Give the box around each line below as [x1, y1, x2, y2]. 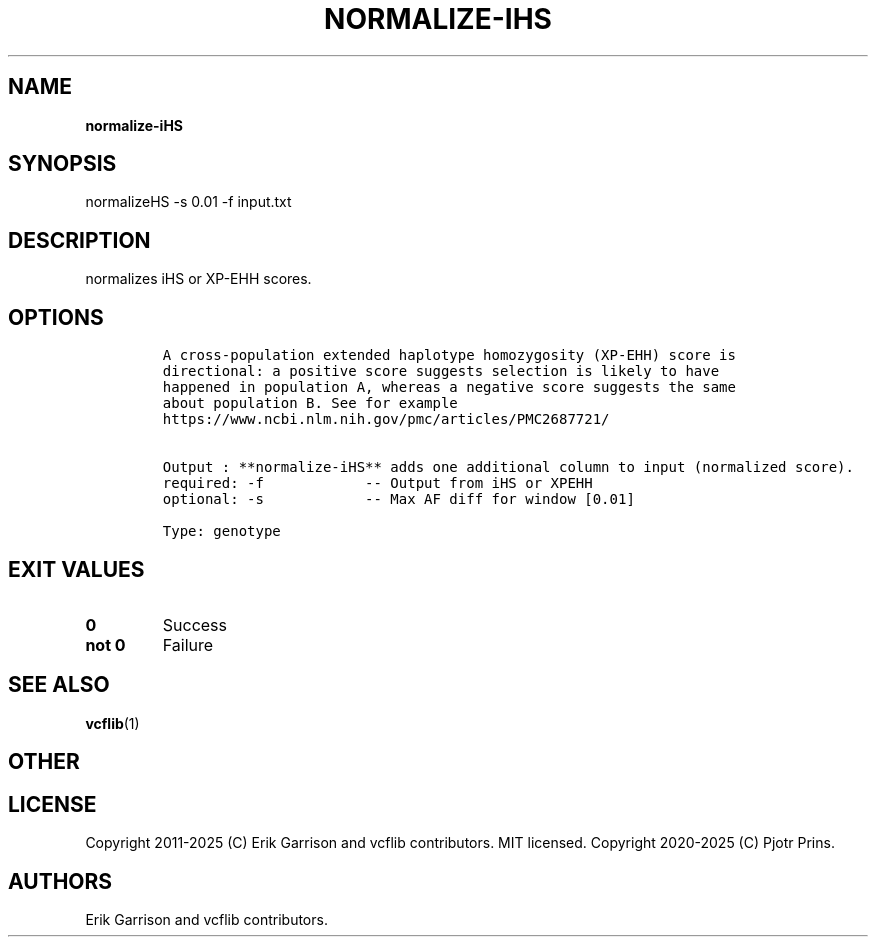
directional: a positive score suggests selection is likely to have [162, 363, 720, 380]
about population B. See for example [162, 395, 458, 412]
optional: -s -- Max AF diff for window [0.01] [162, 491, 635, 508]
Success [162, 614, 228, 635]
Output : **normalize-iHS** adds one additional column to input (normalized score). [162, 459, 854, 476]
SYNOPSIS [8, 151, 117, 177]
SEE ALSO [8, 672, 110, 698]
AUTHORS [8, 868, 113, 894]
